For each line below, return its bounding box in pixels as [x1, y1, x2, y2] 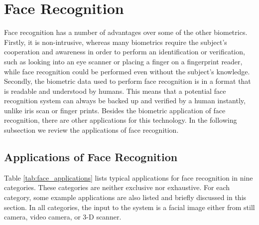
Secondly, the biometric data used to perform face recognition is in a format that [4, 76, 251, 86]
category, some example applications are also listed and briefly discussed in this [4, 192, 247, 203]
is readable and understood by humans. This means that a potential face [4, 85, 226, 96]
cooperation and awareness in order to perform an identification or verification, [4, 46, 245, 57]
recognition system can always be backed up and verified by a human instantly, [4, 95, 246, 106]
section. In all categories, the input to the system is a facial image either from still [4, 202, 255, 212]
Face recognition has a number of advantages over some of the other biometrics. [4, 27, 248, 37]
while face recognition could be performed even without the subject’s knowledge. [4, 66, 250, 76]
